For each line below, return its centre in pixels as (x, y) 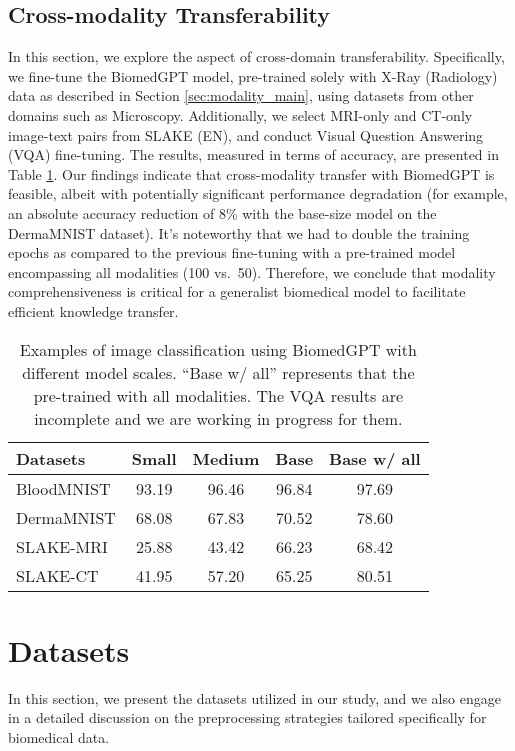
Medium (226, 458)
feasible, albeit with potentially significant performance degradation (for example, (258, 193)
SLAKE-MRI (62, 546)
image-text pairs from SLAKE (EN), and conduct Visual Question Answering (246, 134)
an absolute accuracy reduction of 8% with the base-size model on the (222, 212)
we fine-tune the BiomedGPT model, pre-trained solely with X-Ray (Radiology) (253, 75)
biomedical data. (59, 736)
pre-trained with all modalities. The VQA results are (218, 395)
